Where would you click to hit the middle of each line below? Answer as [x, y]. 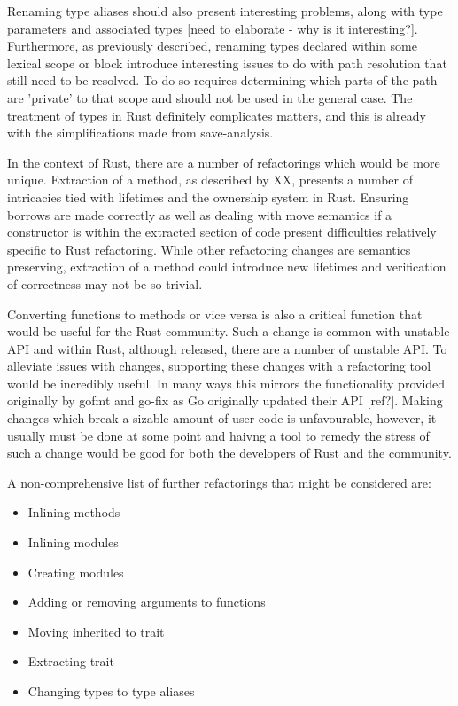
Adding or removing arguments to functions [147, 602]
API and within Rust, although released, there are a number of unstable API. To [227, 348]
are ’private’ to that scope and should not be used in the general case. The [210, 97]
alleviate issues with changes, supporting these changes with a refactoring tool [219, 366]
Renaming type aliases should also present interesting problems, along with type [225, 11]
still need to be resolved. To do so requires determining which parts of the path [222, 80]
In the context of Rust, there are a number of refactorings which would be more [224, 162]
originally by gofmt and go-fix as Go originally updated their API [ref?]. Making [225, 400]
